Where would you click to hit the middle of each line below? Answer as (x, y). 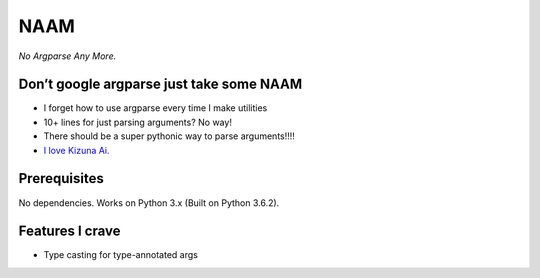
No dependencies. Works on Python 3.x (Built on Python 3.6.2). (149, 202)
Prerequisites (61, 178)
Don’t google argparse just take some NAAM (160, 84)
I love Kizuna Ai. (76, 150)
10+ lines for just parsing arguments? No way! (137, 122)
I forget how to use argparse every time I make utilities (155, 108)
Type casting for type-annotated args (121, 255)
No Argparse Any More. (67, 56)
